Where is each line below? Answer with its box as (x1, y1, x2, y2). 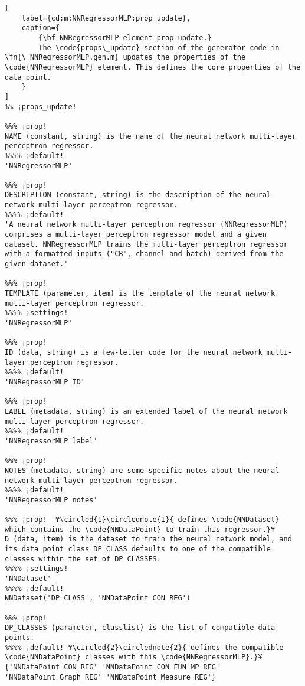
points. (5, 633, 35, 642)
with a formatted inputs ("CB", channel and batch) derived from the (5, 250, 284, 259)
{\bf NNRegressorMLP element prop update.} (38, 33, 212, 42)
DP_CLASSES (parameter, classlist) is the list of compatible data (5, 623, 276, 632)
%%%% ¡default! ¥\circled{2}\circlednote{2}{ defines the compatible (5, 643, 284, 652)
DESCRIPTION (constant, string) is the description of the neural (5, 191, 271, 200)
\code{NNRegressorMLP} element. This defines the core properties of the (5, 63, 301, 71)
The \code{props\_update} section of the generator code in (38, 43, 280, 52)
